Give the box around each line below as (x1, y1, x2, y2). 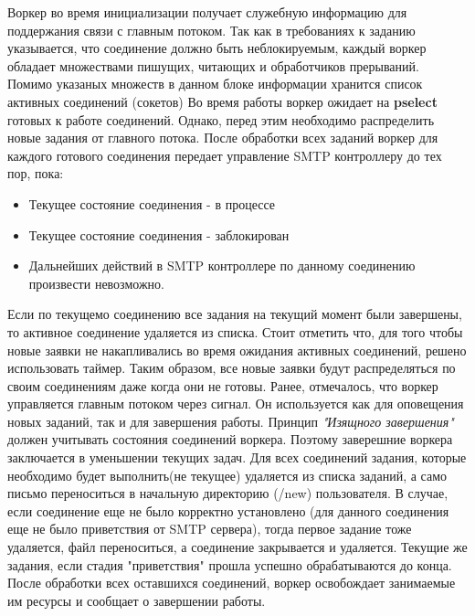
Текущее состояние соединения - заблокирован (28, 225, 290, 244)
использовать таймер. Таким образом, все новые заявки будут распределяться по (7, 358, 456, 377)
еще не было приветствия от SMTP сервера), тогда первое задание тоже (7, 519, 412, 538)
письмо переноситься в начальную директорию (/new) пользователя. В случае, (7, 483, 449, 503)
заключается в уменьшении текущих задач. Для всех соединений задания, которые (7, 448, 467, 467)
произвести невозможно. (28, 273, 165, 292)
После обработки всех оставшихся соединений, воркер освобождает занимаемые (7, 573, 456, 592)
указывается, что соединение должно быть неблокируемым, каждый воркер (7, 38, 427, 58)
